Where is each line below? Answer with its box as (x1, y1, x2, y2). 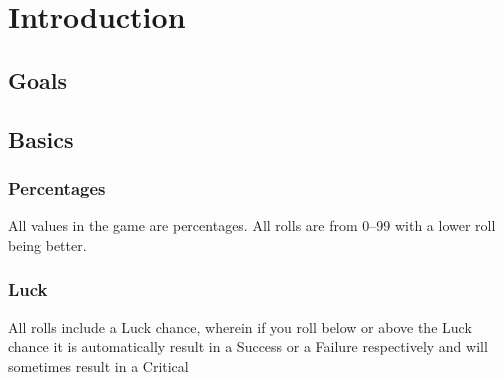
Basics (8, 123, 74, 154)
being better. (8, 234, 87, 255)
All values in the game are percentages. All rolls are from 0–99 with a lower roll (8, 215, 496, 236)
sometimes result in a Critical (8, 355, 189, 376)
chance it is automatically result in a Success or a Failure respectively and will (8, 336, 488, 357)
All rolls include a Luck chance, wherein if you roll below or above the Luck (8, 316, 472, 337)
